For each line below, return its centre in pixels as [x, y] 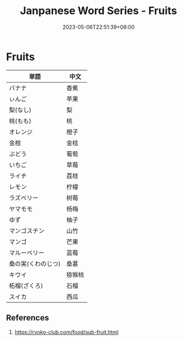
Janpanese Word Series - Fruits [99, 11]
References [28, 318]
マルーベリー [27, 253]
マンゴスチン [27, 231]
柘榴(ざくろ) [26, 285]
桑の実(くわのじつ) [35, 264]
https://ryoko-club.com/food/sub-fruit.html [67, 332]
